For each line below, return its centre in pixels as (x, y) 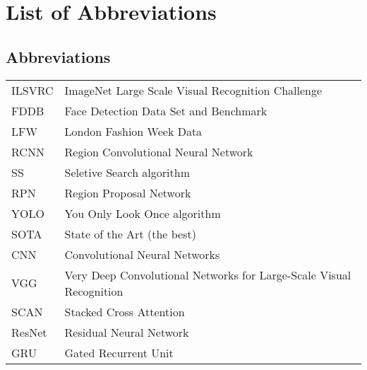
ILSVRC (32, 90)
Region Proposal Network (128, 192)
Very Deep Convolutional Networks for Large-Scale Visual (208, 274)
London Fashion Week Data (133, 131)
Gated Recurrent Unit (119, 352)
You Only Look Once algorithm (143, 213)
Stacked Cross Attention (125, 311)
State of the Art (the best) (130, 233)
